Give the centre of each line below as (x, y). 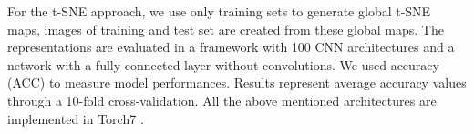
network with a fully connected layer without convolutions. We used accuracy (223, 64)
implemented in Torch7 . (76, 118)
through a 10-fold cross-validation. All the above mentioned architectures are (222, 100)
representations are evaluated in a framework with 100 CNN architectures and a (231, 47)
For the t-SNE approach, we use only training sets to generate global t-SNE (219, 11)
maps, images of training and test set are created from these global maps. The (226, 29)
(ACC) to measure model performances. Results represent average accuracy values (237, 82)
